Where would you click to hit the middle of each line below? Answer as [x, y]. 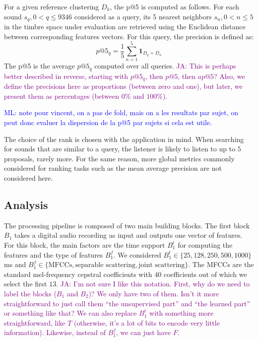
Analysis [26, 205]
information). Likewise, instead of [55, 332]
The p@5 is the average [39, 66]
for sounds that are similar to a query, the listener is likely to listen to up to [120, 149]
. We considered [137, 254]
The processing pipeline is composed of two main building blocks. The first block [127, 225]
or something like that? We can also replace [70, 313]
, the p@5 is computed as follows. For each [175, 6]
